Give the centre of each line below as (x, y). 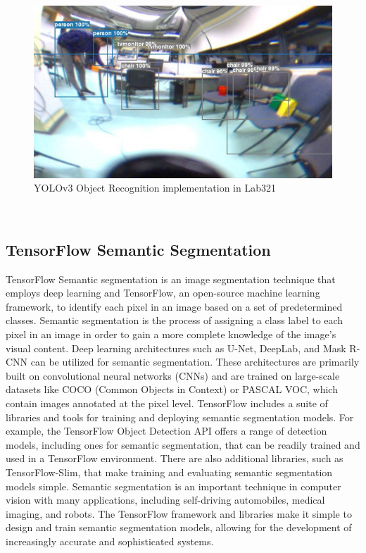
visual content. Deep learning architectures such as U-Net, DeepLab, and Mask (176, 348)
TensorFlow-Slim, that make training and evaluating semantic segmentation (169, 472)
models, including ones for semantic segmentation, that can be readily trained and (183, 444)
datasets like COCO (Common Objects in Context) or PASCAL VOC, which (172, 389)
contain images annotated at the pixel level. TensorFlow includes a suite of (167, 403)
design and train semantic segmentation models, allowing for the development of (179, 527)
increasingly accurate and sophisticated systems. (110, 541)
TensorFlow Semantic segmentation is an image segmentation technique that (171, 279)
